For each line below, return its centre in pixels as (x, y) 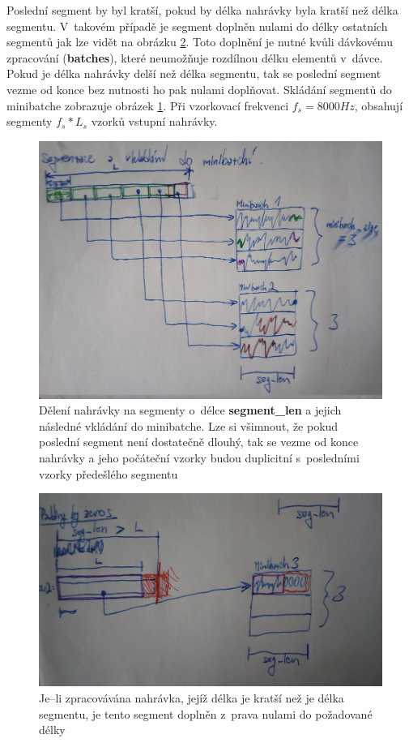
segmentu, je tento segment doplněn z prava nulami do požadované (206, 713)
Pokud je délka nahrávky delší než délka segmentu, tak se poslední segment (194, 73)
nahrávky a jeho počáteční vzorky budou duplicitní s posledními (199, 457)
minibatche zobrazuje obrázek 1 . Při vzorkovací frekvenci (148, 105)
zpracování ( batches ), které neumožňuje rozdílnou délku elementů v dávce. (195, 57)
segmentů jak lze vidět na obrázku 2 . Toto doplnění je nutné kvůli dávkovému (200, 42)
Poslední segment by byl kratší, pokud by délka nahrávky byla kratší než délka (202, 10)
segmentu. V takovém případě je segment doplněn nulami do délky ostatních (197, 26)
